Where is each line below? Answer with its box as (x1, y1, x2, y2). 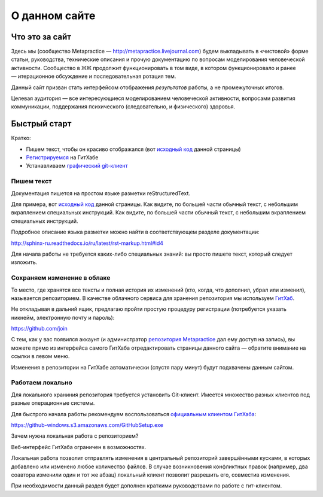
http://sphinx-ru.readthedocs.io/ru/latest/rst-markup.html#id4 (11, 240, 164, 247)
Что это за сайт (11, 32, 72, 42)
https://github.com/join (11, 325, 68, 332)
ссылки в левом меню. (11, 353, 70, 360)
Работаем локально (11, 378, 73, 387)
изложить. (11, 259, 38, 266)
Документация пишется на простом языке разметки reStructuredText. (11, 189, 191, 197)
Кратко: (11, 135, 31, 142)
